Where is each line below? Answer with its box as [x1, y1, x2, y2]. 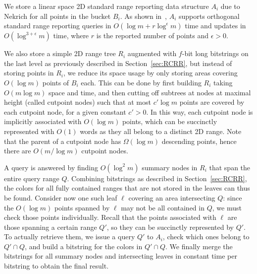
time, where [53, 30, 89, 41]
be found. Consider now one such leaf [4, 192, 117, 203]
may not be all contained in [121, 202, 205, 212]
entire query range [4, 173, 59, 183]
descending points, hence [161, 136, 237, 146]
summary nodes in [142, 162, 198, 172]
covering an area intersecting [128, 192, 215, 203]
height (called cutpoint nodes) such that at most [4, 97, 151, 107]
